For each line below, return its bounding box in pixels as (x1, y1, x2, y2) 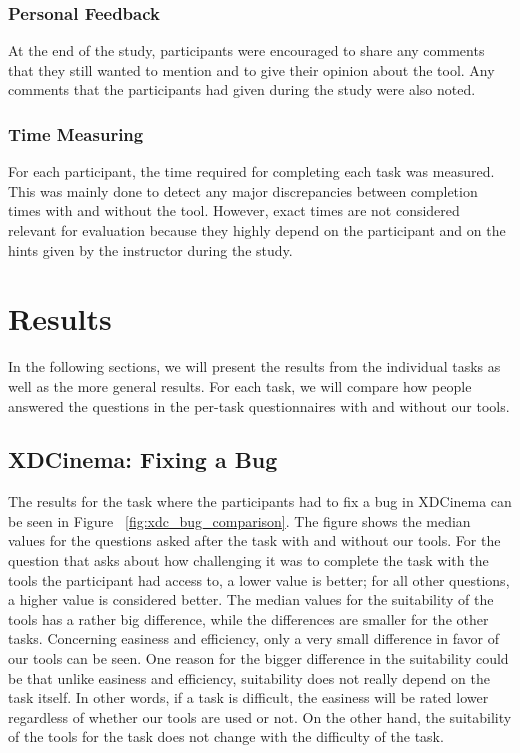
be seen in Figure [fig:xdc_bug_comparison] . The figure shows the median (8, 510, 471, 531)
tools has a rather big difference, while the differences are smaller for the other (8, 608, 489, 629)
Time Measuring (8, 121, 144, 146)
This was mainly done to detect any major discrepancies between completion (8, 180, 478, 201)
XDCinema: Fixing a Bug (8, 444, 278, 475)
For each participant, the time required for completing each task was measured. (8, 161, 495, 182)
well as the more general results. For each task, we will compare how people (8, 375, 472, 396)
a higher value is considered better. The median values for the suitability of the (8, 589, 494, 610)
